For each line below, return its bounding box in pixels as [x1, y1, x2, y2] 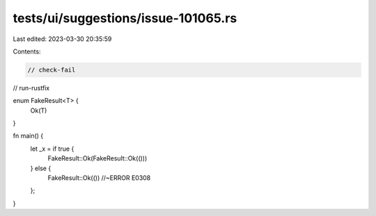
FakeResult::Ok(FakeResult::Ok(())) [47, 154, 148, 163]
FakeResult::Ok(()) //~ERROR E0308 [47, 174, 151, 182]
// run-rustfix [13, 83, 50, 92]
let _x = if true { [30, 144, 75, 153]
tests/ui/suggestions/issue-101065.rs [13, 10, 237, 26]
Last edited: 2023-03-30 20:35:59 [13, 35, 112, 43]
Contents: [13, 47, 41, 56]
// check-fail [27, 66, 76, 74]
